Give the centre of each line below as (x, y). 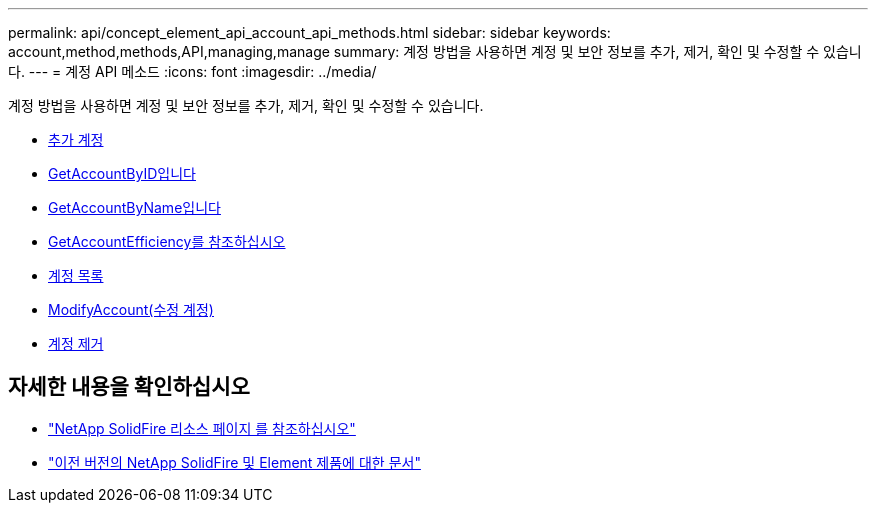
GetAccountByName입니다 (134, 207)
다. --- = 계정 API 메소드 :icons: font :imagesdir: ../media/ (192, 71)
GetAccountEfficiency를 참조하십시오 (167, 241)
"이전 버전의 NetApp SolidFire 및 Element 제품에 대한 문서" (234, 462)
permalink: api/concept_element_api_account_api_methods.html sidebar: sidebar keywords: (309, 32)
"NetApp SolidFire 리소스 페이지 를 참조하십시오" (202, 428)
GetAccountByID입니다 (122, 173)
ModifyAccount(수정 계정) (131, 309)
